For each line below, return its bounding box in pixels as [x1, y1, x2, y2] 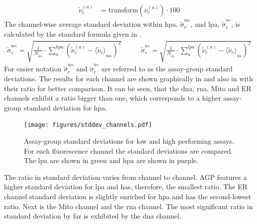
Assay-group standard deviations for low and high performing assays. [24, 135, 235, 146]
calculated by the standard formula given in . [4, 28, 142, 39]
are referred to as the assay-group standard [101, 63, 233, 74]
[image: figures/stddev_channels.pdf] [24, 121, 152, 129]
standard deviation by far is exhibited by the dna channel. [4, 211, 181, 221]
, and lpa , [190, 19, 220, 29]
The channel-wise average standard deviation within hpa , [4, 19, 178, 29]
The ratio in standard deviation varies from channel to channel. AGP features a [4, 171, 247, 182]
